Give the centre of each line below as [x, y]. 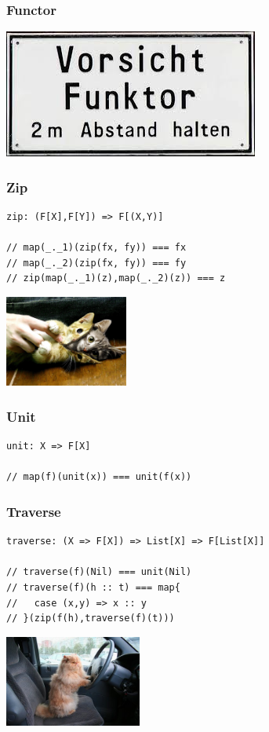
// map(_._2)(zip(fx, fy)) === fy [96, 263]
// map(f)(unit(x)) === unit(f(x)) [99, 477]
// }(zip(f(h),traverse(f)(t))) [91, 619]
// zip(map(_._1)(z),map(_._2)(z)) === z [116, 278]
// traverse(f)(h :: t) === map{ [93, 587]
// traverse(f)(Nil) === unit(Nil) [99, 572]
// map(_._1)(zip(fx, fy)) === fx [96, 248]
